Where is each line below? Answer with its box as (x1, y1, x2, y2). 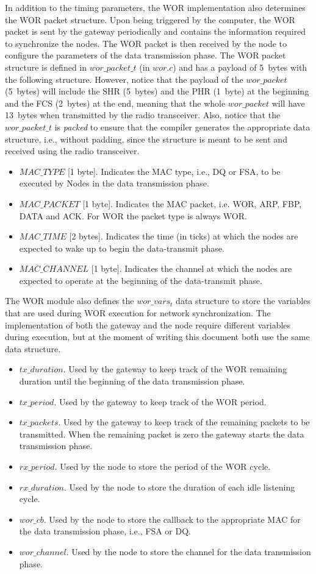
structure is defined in (5, 60, 87, 73)
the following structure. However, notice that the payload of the (5, 73, 243, 85)
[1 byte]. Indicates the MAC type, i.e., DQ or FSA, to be (67, 165, 281, 177)
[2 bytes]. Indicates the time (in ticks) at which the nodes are (69, 230, 298, 243)
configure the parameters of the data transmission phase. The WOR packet (5, 49, 286, 62)
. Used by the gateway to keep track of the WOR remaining (63, 363, 287, 375)
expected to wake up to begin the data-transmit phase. (19, 241, 224, 254)
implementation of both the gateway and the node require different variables (5, 318, 291, 331)
